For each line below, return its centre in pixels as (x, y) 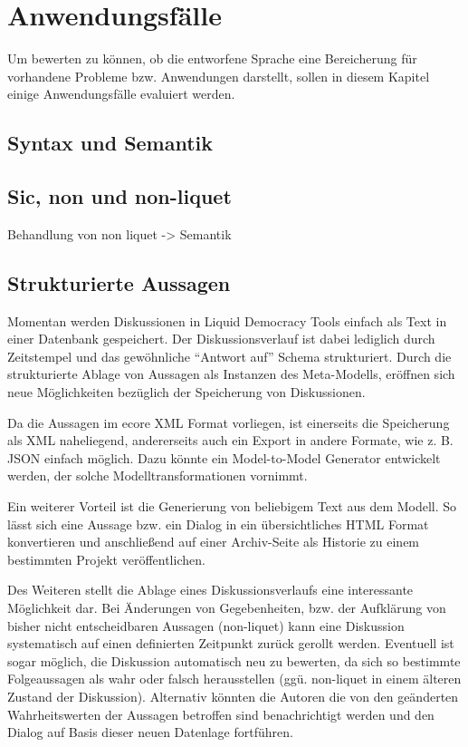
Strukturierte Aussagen (119, 282)
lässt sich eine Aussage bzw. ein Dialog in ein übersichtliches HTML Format (218, 524)
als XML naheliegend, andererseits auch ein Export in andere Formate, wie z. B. (230, 440)
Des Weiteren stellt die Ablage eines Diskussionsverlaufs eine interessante (210, 590)
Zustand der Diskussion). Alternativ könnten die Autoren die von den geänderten (233, 696)
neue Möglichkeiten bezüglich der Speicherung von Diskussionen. (186, 392)
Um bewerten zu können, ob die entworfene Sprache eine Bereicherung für (212, 58)
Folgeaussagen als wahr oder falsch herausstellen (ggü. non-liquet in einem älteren (234, 679)
